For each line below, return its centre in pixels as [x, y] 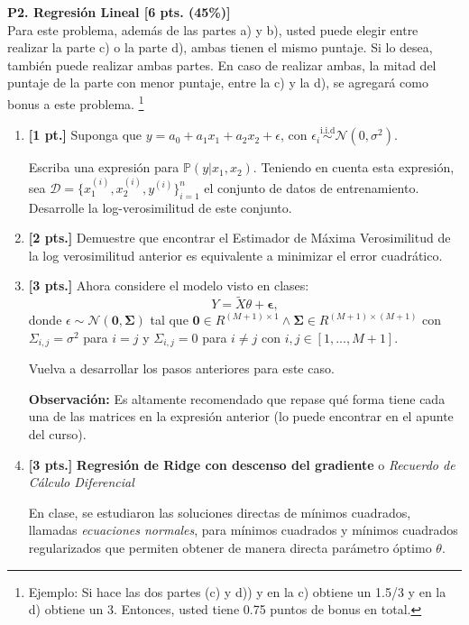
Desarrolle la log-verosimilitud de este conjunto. [160, 207]
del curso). [57, 434]
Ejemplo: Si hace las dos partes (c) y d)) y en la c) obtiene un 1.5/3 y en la [237, 591]
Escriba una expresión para [104, 167]
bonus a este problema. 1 [76, 102]
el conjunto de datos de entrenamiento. [312, 187]
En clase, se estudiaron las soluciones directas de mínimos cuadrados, [220, 512]
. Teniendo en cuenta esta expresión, [354, 167]
